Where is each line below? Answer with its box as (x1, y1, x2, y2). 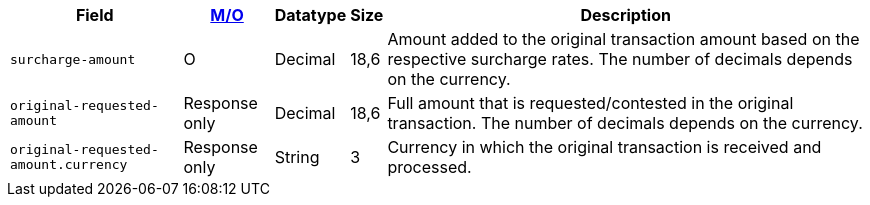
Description (580, 5, 671, 25)
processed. (387, 157, 472, 177)
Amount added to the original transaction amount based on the (387, 29, 860, 49)
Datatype (274, 5, 347, 25)
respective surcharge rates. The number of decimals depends (387, 49, 853, 69)
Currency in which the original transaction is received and (387, 137, 822, 157)
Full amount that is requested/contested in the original (387, 93, 794, 113)
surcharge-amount (10, 51, 136, 67)
